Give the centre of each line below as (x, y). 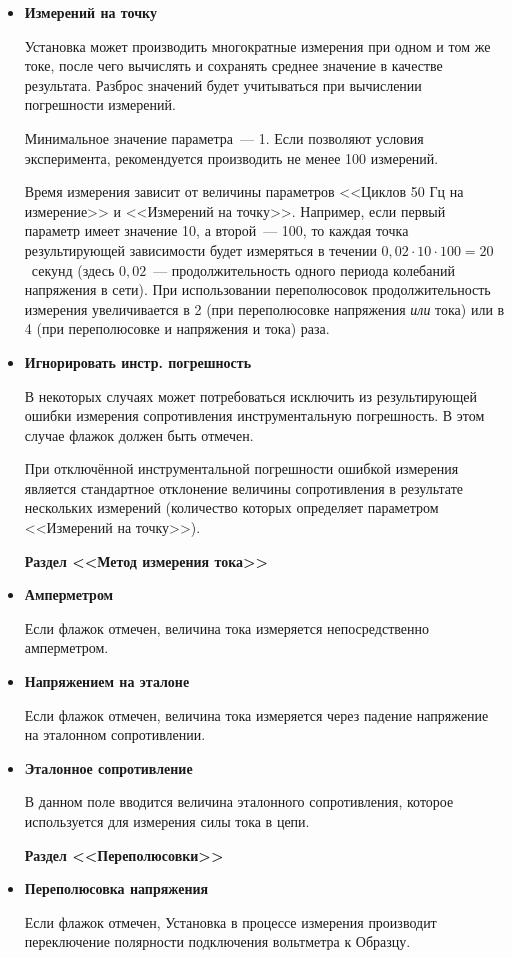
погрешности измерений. (100, 104)
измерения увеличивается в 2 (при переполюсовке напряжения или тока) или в (264, 308)
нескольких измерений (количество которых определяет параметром (231, 507)
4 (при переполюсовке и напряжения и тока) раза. (177, 328)
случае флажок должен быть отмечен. (139, 434)
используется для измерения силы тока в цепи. (167, 821)
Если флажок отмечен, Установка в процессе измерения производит (230, 921)
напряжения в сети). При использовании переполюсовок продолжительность (257, 289)
